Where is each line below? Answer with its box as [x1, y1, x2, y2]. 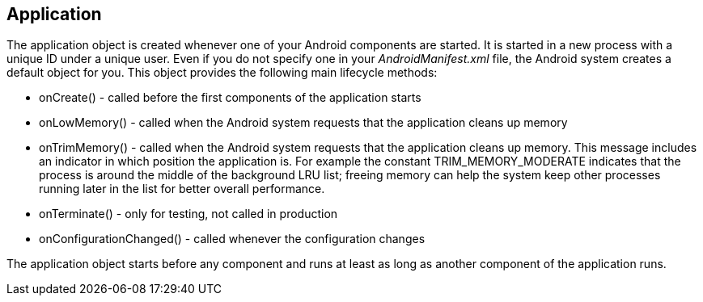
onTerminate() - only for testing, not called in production [39, 207, 338, 221]
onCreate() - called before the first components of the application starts [39, 90, 421, 105]
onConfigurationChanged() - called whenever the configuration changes [39, 232, 426, 246]
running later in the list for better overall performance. [39, 182, 325, 196]
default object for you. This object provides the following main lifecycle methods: [6, 65, 438, 80]
